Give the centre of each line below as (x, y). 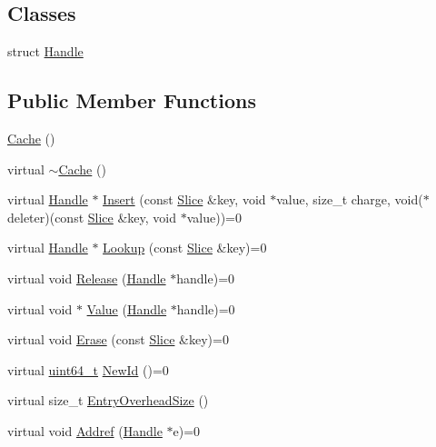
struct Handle (45, 51)
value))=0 (214, 217)
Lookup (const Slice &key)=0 (185, 248)
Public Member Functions (132, 100)
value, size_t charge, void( (350, 199)
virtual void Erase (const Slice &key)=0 (118, 339)
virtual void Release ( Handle (87, 278)
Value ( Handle (127, 308)
